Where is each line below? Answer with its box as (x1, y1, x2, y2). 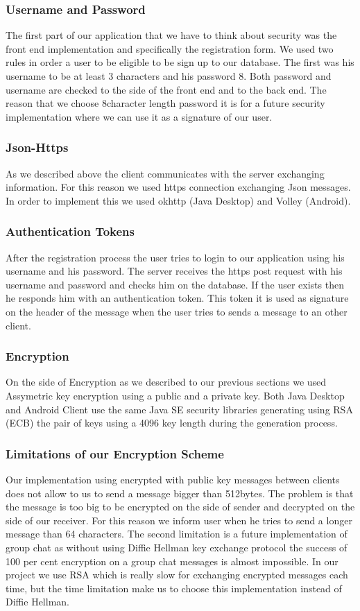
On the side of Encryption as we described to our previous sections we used (6, 375, 327, 389)
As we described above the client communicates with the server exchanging (6, 166, 325, 180)
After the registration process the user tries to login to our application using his (6, 250, 345, 264)
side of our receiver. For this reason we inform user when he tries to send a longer (6, 513, 352, 527)
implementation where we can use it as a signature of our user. (6, 109, 273, 123)
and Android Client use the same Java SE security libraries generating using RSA (6, 402, 353, 416)
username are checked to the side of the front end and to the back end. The (6, 82, 327, 96)
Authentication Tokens (6, 223, 135, 240)
